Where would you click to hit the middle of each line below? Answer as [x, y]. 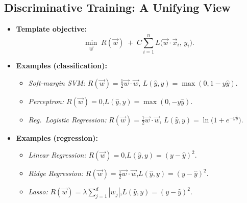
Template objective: [52, 29]
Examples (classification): [61, 65]
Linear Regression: [57, 155]
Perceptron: [46, 101]
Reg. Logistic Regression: [67, 119]
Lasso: [38, 192]
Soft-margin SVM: [57, 82]
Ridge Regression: [56, 173]
